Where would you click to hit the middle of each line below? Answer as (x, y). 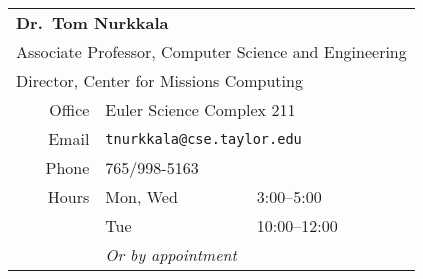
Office (69, 109)
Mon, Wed (141, 196)
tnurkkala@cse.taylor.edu (203, 138)
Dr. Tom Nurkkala (92, 22)
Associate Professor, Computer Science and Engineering (211, 51)
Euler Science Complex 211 (200, 109)
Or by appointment (171, 254)
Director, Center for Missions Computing (159, 80)
